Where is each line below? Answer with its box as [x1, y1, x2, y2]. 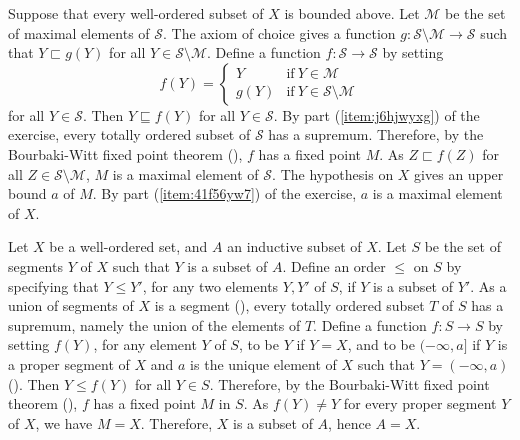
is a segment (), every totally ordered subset [154, 295, 425, 316]
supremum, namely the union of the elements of [8, 314, 301, 335]
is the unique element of [190, 353, 337, 374]
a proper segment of [8, 353, 130, 374]
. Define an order [282, 255, 386, 276]
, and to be [347, 334, 415, 355]
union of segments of [8, 295, 134, 316]
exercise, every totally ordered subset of [8, 124, 251, 145]
